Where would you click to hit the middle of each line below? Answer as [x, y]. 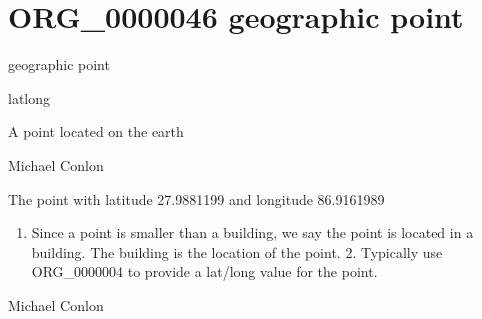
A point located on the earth [96, 131]
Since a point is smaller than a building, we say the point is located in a [252, 232]
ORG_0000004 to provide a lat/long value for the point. [204, 271]
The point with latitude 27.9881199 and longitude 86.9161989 [196, 198]
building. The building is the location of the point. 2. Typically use [237, 251]
